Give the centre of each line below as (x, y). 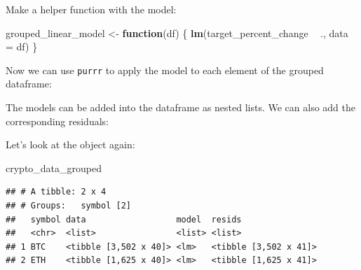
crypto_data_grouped (54, 168)
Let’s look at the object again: (70, 144)
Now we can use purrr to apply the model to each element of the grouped (165, 70)
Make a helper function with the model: (91, 9)
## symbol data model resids (124, 219)
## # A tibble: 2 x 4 (56, 192)
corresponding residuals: (57, 121)
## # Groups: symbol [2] (68, 206)
